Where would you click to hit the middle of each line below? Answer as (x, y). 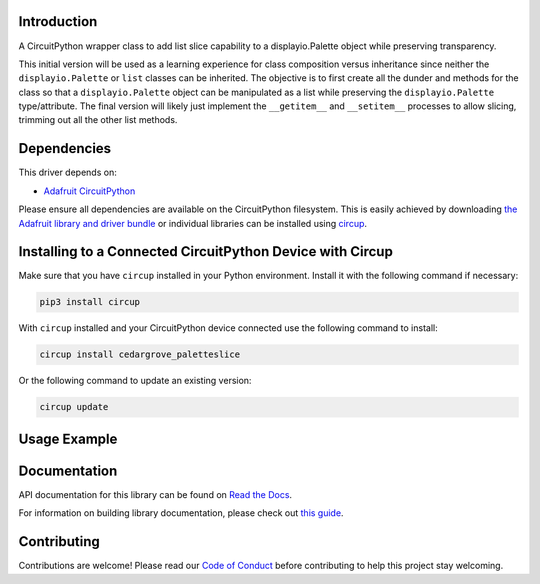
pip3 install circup (89, 302)
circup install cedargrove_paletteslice (139, 354)
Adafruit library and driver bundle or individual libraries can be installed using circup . (193, 223)
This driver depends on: (67, 172)
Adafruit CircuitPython (89, 191)
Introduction (58, 21)
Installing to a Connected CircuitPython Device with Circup (206, 251)
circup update (74, 407)
